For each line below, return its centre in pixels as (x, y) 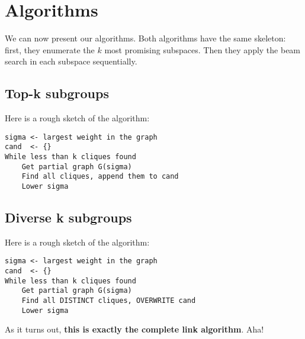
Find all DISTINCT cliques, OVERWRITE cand (109, 301)
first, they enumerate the (50, 49)
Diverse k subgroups (68, 217)
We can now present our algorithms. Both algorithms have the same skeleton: (145, 38)
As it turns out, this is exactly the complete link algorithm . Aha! (134, 329)
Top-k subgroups (57, 93)
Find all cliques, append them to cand (100, 177)
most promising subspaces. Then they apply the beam (203, 49)
